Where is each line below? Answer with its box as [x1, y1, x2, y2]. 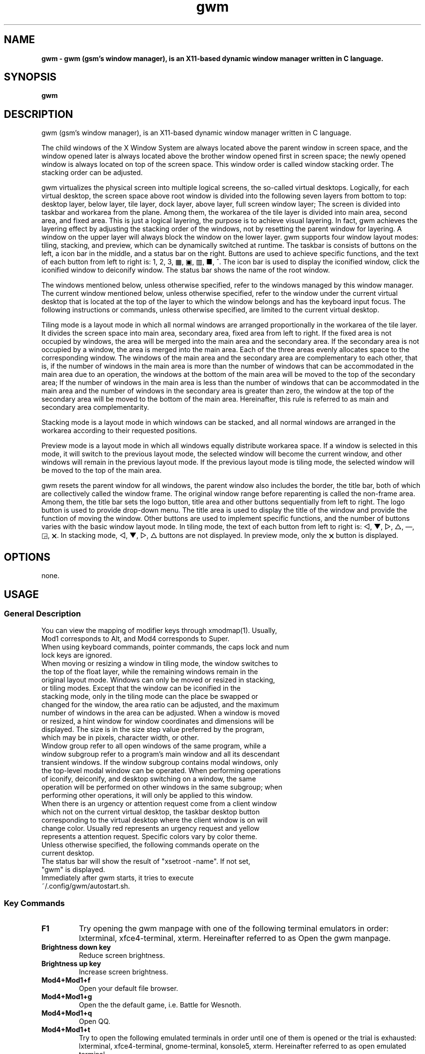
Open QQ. [79, 1017, 111, 1026]
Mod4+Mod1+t [41, 1025, 90, 1034]
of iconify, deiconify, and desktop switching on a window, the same [41, 775, 256, 783]
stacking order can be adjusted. [41, 168, 143, 177]
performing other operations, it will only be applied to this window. [41, 791, 253, 800]
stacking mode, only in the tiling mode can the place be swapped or [41, 692, 258, 701]
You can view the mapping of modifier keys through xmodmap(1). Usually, [41, 626, 278, 635]
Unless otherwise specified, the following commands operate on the [41, 841, 260, 849]
